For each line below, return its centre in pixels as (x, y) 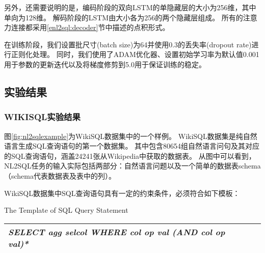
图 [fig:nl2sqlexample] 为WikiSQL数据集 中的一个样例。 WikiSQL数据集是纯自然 (131, 136)
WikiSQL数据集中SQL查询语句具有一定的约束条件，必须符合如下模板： (122, 193)
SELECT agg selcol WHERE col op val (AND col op (117, 232)
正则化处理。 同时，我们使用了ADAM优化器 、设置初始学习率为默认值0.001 (135, 54)
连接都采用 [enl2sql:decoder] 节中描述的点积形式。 (90, 27)
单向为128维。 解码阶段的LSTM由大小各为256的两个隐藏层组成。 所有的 (124, 17)
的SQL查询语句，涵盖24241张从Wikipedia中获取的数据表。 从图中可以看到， (130, 156)
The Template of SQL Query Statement (66, 210)
